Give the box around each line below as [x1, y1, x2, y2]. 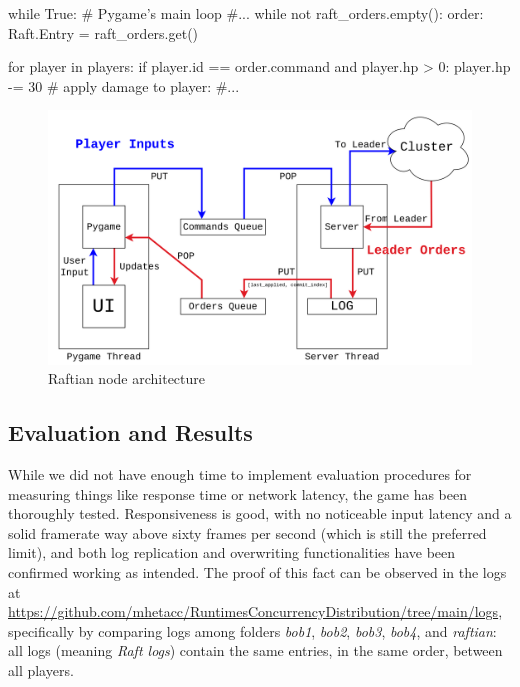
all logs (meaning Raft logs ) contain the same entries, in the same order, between [8, 640, 503, 661]
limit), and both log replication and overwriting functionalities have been [8, 542, 456, 563]
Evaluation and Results [8, 417, 253, 448]
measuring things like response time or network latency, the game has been [8, 483, 468, 504]
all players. [8, 659, 74, 680]
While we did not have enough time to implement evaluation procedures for [8, 464, 472, 484]
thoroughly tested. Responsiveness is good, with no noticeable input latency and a [8, 503, 512, 524]
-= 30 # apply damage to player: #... [8, 75, 240, 96]
